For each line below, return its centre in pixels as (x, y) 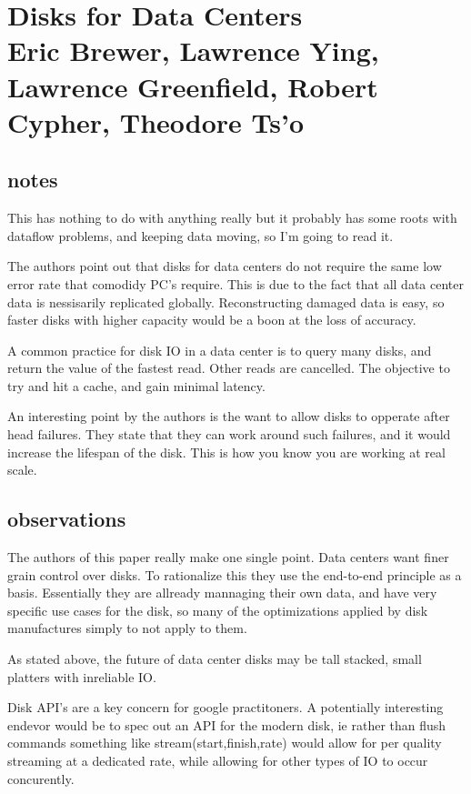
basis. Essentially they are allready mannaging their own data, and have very (222, 593)
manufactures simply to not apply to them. (127, 628)
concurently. (41, 778)
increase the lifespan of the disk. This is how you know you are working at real (226, 452)
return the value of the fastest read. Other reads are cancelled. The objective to (229, 368)
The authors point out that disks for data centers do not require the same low (225, 266)
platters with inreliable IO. (82, 676)
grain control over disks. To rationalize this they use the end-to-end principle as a (235, 574)
